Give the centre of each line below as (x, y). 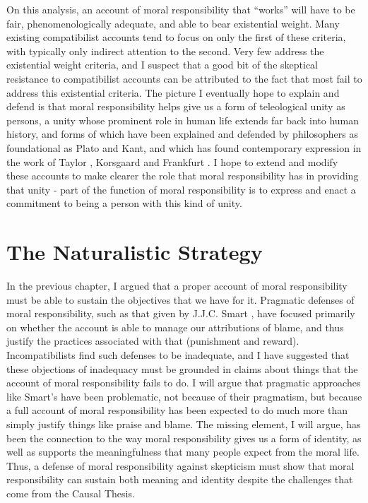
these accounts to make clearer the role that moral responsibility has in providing (183, 176)
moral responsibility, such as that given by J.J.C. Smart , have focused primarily (181, 313)
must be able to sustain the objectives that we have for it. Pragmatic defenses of (180, 299)
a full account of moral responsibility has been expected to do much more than (177, 410)
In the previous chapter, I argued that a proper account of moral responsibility (177, 286)
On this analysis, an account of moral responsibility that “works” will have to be (181, 9)
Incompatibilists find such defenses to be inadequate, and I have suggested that (178, 355)
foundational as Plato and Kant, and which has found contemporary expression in (184, 147)
